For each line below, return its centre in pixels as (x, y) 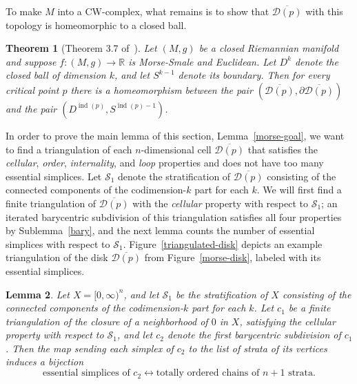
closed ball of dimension (56, 75)
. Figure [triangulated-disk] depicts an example (223, 243)
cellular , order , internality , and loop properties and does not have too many (165, 163)
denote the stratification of (174, 176)
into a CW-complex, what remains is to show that (163, 11)
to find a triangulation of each (69, 149)
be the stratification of (222, 294)
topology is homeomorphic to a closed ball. (96, 25)
